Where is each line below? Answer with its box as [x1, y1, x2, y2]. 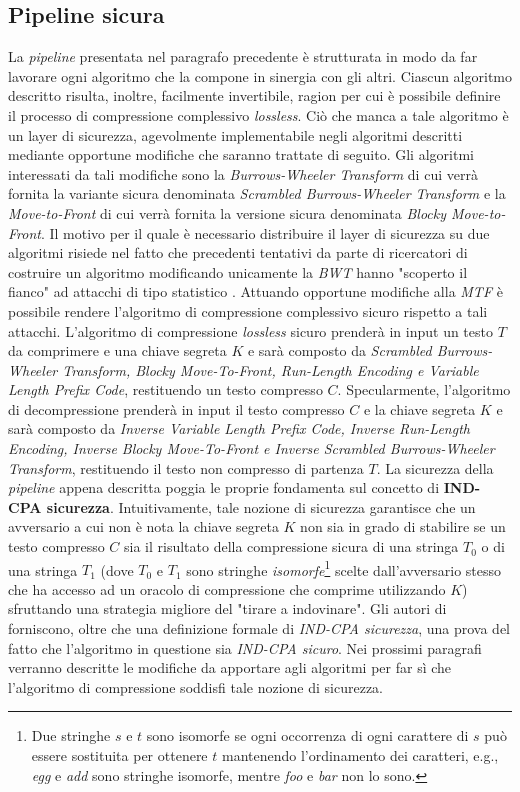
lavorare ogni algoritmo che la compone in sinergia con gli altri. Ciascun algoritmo [8, 65, 512, 86]
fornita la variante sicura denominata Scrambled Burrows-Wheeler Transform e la [8, 183, 506, 204]
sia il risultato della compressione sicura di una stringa [124, 536, 459, 557]
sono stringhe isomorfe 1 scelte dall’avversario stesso [186, 556, 502, 580]
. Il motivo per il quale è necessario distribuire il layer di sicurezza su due [40, 222, 490, 243]
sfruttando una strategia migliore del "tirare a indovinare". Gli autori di [8, 598, 447, 619]
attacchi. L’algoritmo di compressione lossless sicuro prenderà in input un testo [8, 320, 493, 341]
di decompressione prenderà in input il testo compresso [8, 398, 345, 419]
